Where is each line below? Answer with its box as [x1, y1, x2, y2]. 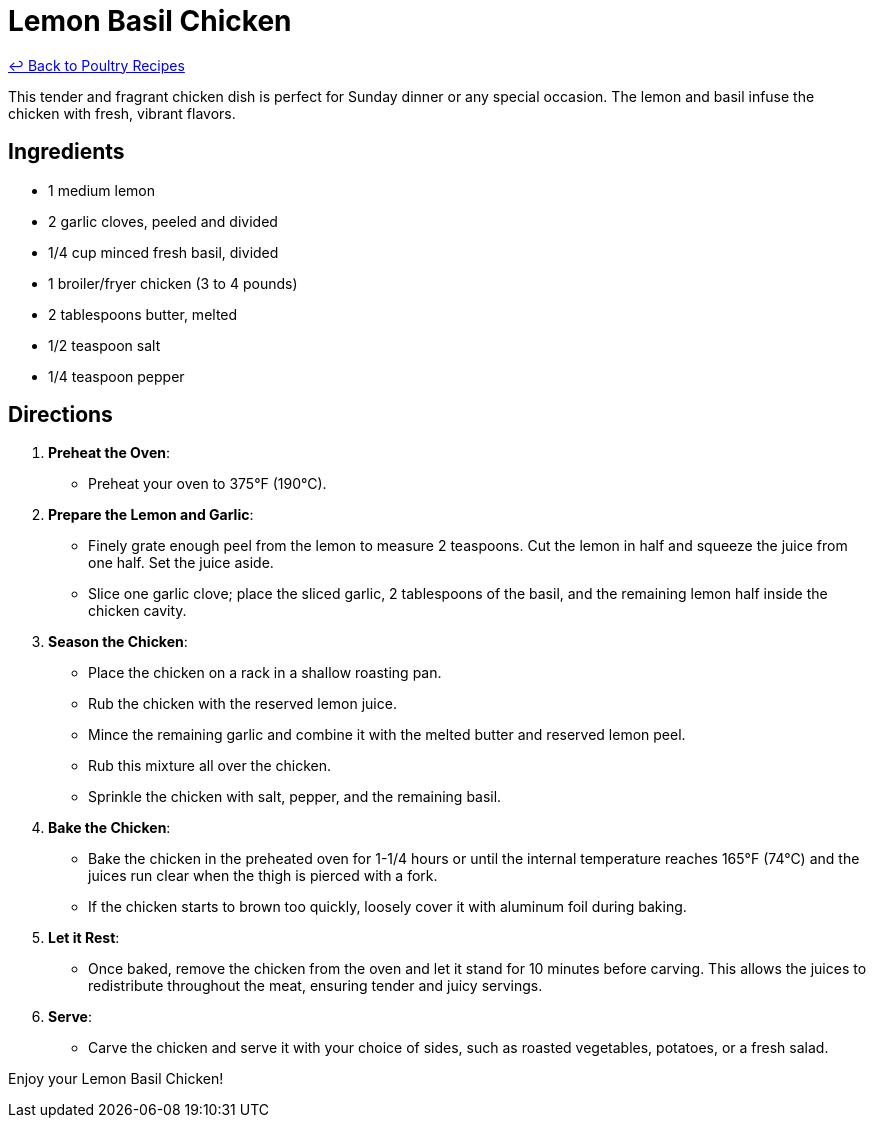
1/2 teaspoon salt [48, 336, 161, 354]
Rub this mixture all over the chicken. [88, 757, 332, 775]
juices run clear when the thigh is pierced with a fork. [88, 867, 438, 885]
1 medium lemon [48, 181, 155, 199]
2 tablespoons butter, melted [48, 305, 238, 323]
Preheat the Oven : [48, 444, 171, 462]
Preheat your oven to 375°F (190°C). [88, 475, 327, 493]
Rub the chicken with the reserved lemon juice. [88, 695, 397, 713]
